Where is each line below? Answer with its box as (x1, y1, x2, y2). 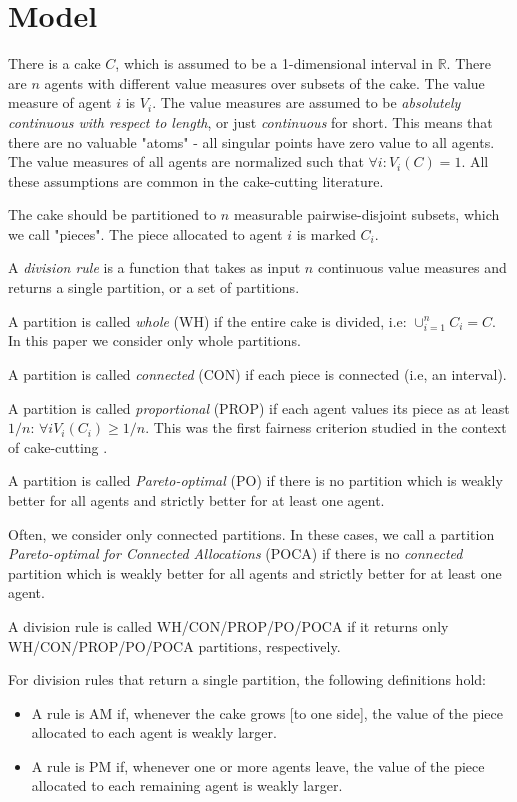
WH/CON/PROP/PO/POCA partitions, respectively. (8, 635, 341, 656)
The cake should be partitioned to (8, 204, 217, 225)
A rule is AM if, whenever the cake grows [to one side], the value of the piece (31, 702, 504, 723)
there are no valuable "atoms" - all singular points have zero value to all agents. (8, 131, 495, 152)
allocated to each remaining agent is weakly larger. (31, 775, 343, 796)
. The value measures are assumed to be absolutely (152, 92, 461, 113)
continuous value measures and (317, 257, 507, 278)
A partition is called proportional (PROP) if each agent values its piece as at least (8, 397, 510, 418)
